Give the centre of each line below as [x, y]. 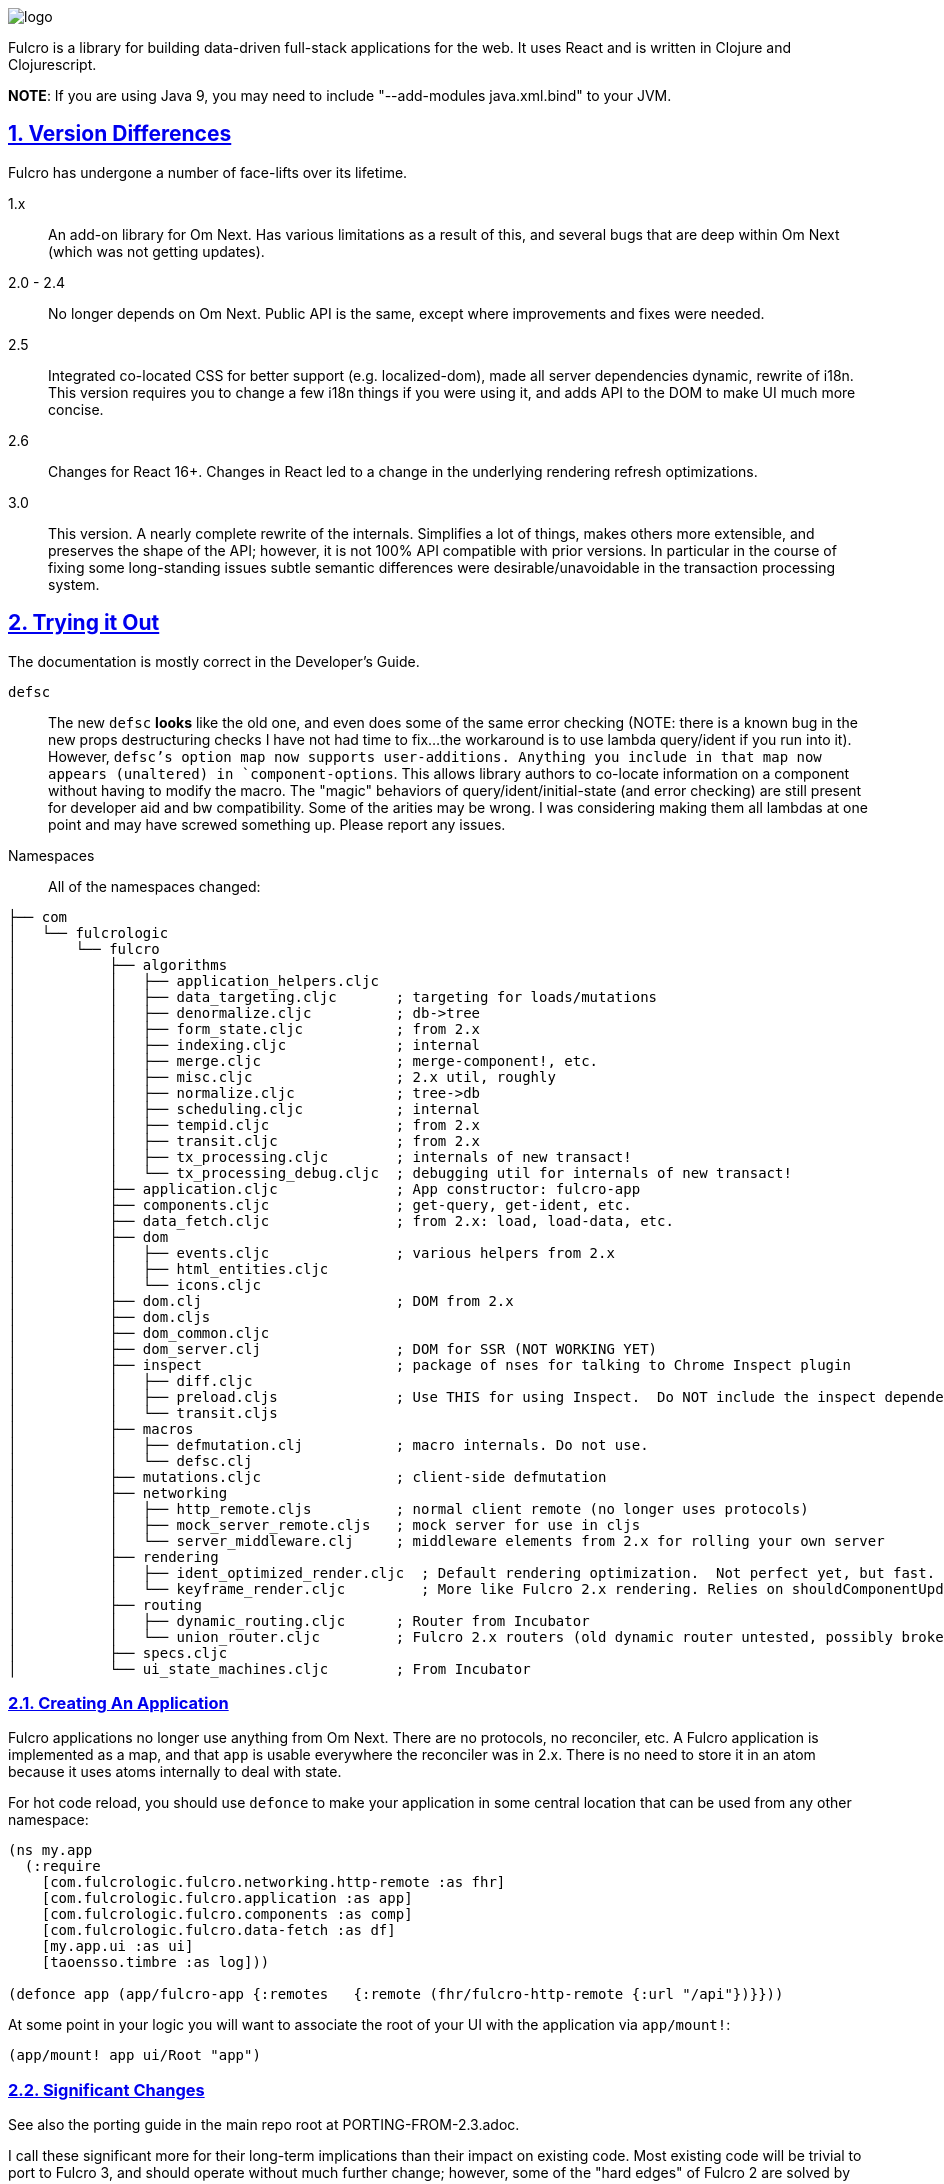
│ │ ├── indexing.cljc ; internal [244, 1044]
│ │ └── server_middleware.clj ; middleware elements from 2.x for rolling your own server [446, 1540]
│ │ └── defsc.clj [130, 1460]
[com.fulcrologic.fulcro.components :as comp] [227, 1914]
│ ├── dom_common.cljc [139, 1332]
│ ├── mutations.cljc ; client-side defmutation [307, 1476]
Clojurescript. [52, 64]
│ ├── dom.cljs [109, 1316]
